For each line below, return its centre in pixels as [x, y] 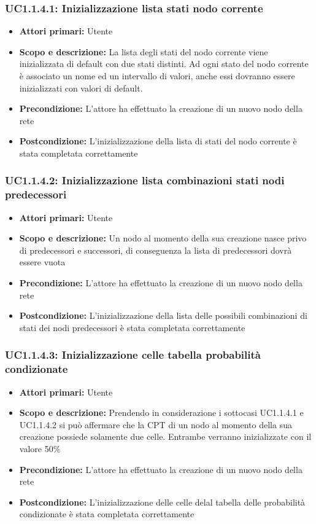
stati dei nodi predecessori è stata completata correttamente [132, 327]
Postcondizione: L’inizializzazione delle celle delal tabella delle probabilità [162, 502]
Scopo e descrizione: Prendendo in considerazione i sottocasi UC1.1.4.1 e [161, 413]
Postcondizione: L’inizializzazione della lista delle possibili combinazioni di [163, 315]
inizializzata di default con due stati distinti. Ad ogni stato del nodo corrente [164, 64]
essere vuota [42, 262]
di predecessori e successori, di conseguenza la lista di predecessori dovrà [156, 250]
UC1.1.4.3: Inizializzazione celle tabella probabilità [133, 355]
